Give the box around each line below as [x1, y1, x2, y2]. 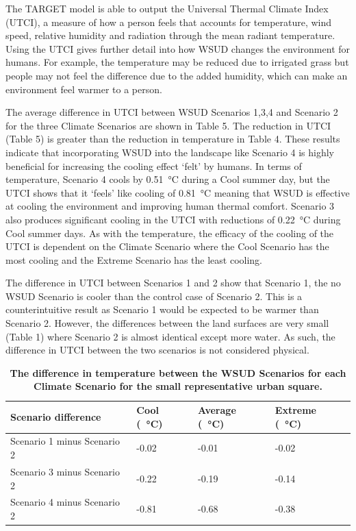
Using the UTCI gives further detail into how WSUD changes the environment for [5, 41, 351, 55]
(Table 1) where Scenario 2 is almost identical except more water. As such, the [5, 329, 335, 343]
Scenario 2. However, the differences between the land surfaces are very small [5, 316, 329, 330]
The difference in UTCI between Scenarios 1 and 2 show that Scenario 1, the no [5, 275, 341, 290]
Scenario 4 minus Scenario [10, 495, 120, 509]
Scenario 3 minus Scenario [10, 464, 120, 478]
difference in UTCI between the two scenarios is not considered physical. [5, 343, 309, 357]
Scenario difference [10, 409, 101, 423]
